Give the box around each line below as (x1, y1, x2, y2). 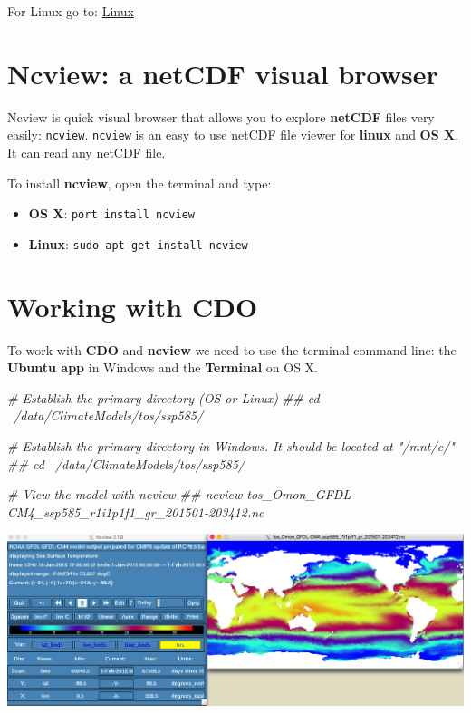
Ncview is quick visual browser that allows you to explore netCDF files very (7, 107, 435, 126)
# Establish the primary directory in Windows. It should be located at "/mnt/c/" (7, 436, 455, 455)
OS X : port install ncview (28, 204, 195, 223)
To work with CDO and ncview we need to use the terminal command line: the (7, 340, 457, 359)
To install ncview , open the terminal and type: (7, 173, 272, 192)
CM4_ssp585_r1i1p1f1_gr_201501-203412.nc (7, 502, 264, 521)
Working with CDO (7, 287, 258, 324)
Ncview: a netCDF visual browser (7, 54, 438, 92)
